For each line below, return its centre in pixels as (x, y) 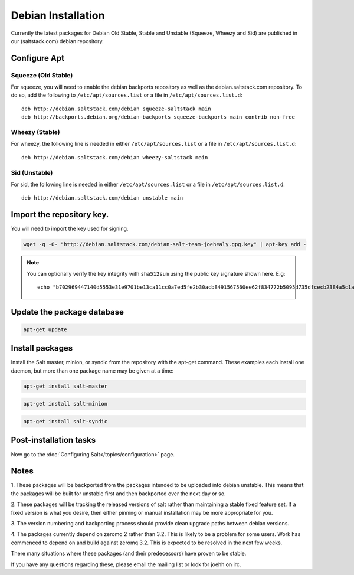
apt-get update (45, 329)
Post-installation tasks (53, 440)
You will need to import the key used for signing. (70, 229)
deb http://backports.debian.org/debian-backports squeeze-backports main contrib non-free (158, 117)
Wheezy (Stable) (35, 132)
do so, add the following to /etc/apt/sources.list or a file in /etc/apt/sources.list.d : (127, 95)
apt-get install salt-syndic (65, 422)
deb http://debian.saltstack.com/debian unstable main (102, 198)
